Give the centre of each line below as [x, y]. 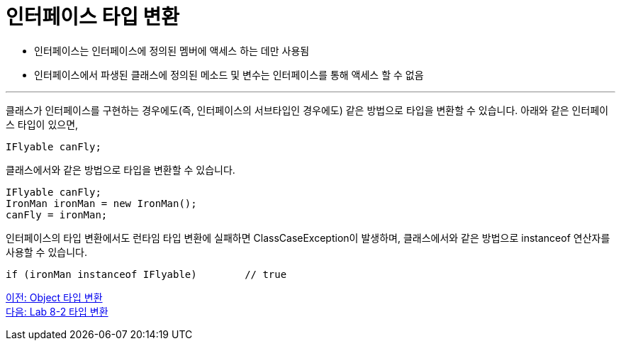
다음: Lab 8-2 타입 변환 [57, 311]
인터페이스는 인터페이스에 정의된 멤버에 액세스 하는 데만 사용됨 [172, 50]
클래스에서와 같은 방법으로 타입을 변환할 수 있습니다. [121, 169]
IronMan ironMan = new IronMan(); [101, 203]
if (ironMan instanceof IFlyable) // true [146, 274]
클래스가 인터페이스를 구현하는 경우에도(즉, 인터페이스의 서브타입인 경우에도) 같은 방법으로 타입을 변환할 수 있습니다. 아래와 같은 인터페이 [307, 110]
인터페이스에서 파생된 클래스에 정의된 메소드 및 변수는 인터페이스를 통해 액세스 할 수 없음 [229, 74]
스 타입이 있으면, [42, 124]
